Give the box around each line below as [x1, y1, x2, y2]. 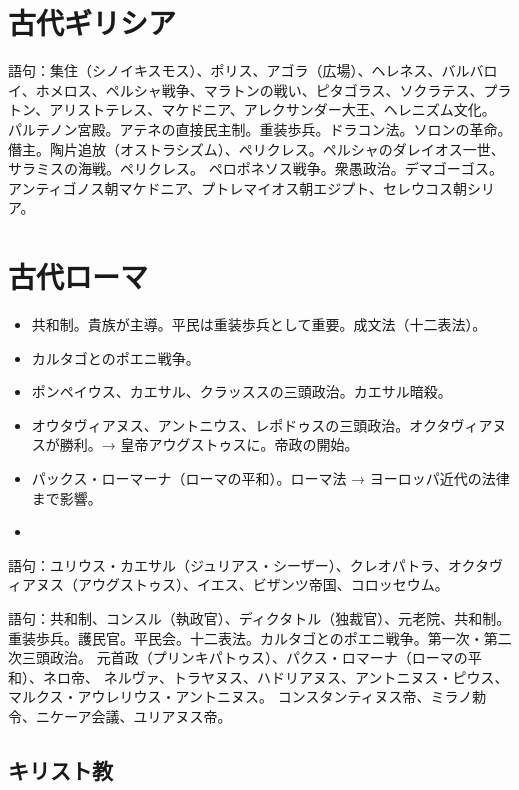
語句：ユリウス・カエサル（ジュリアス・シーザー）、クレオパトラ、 [8, 554, 448, 575]
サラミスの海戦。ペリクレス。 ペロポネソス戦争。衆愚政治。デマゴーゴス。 [8, 158, 503, 179]
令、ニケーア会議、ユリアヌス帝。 [8, 705, 232, 726]
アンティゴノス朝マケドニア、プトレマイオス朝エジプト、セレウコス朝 [8, 177, 467, 198]
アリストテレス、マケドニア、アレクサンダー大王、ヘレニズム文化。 [49, 99, 496, 120]
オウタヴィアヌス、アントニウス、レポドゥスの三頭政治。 [31, 414, 410, 435]
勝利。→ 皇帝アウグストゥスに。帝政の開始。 [59, 434, 359, 455]
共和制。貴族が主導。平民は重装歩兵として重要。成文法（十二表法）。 [31, 314, 487, 334]
